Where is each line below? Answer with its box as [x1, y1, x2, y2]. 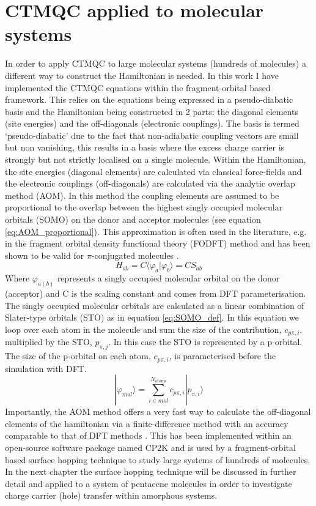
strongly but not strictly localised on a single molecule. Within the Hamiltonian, [5, 153, 306, 166]
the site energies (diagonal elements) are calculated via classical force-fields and [5, 165, 302, 177]
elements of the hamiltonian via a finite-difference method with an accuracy [5, 417, 288, 430]
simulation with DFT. [5, 362, 87, 374]
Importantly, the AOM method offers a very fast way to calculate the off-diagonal [5, 405, 311, 418]
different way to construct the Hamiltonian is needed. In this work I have [5, 69, 279, 81]
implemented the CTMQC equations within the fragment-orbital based [5, 81, 271, 94]
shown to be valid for [5, 248, 84, 261]
